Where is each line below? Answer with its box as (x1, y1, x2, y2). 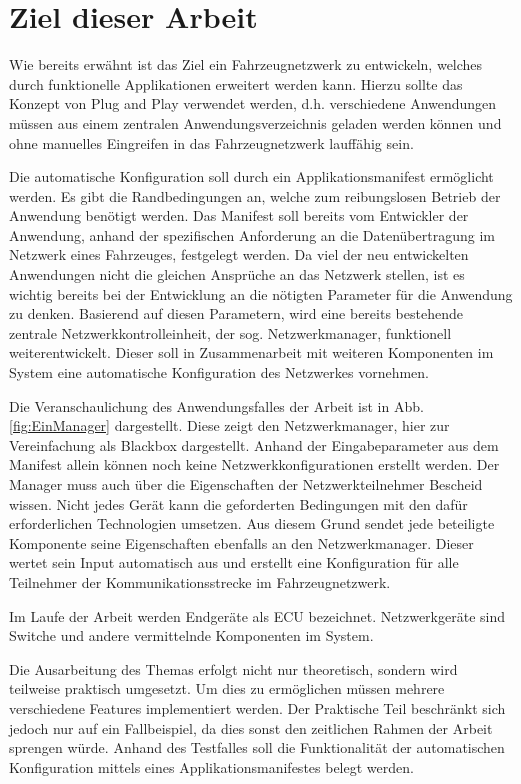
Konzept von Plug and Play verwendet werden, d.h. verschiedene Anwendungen (9, 93, 497, 114)
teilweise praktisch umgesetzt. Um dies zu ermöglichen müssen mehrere (9, 678, 445, 699)
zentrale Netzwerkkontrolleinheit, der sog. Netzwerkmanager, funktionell (9, 322, 452, 343)
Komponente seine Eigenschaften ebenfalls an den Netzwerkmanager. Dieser (9, 532, 474, 553)
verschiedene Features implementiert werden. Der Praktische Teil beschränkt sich (9, 697, 506, 718)
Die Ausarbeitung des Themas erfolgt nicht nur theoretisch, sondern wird (9, 658, 458, 679)
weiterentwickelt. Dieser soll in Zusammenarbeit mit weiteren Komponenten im (9, 342, 494, 363)
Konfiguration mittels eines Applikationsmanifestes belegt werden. (9, 756, 414, 777)
